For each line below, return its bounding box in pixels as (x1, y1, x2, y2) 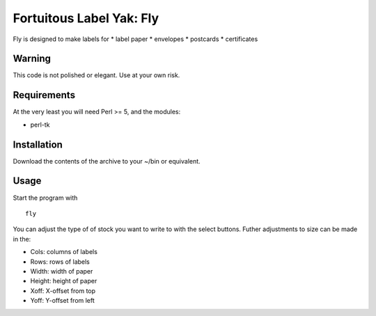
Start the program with (13, 193, 78, 202)
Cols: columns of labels (30, 248, 97, 256)
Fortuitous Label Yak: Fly (13, 10, 159, 26)
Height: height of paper (30, 277, 97, 285)
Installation (13, 139, 63, 150)
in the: (13, 235, 31, 243)
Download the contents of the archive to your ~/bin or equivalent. (13, 157, 201, 165)
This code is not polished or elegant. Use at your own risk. (13, 71, 180, 79)
